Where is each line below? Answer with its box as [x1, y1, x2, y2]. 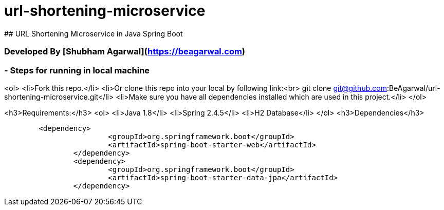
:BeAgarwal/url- [386, 83, 440, 92]
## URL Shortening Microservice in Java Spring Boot [4, 29, 183, 38]
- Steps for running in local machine [4, 65, 150, 75]
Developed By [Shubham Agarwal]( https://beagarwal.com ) [4, 46, 246, 57]
